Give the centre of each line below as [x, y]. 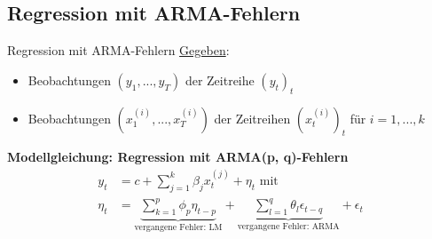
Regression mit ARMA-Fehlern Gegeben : [118, 50]
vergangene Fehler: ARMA [288, 226]
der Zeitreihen [252, 118]
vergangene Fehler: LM [178, 227]
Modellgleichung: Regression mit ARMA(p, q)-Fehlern [178, 157]
